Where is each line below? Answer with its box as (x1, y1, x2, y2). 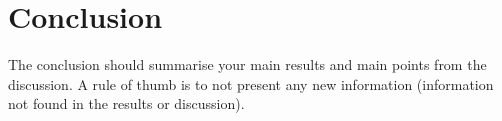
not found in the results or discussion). (8, 93, 245, 114)
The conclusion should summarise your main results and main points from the (8, 54, 487, 75)
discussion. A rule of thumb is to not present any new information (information (8, 73, 494, 94)
